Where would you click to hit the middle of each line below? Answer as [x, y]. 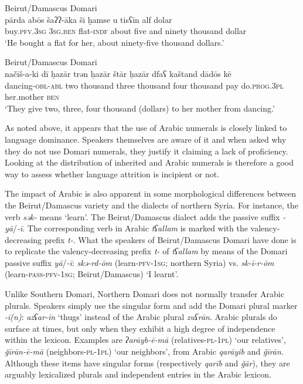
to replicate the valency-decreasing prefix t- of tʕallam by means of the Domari [146, 251]
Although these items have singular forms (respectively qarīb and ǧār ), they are [147, 363]
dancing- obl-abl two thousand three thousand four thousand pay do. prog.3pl [144, 85]
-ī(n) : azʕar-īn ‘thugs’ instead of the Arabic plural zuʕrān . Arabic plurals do [141, 317]
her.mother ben [32, 97]
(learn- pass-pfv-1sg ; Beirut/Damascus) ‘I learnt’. [92, 274]
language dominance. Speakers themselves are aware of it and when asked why [146, 139]
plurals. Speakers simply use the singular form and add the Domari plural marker [151, 305]
